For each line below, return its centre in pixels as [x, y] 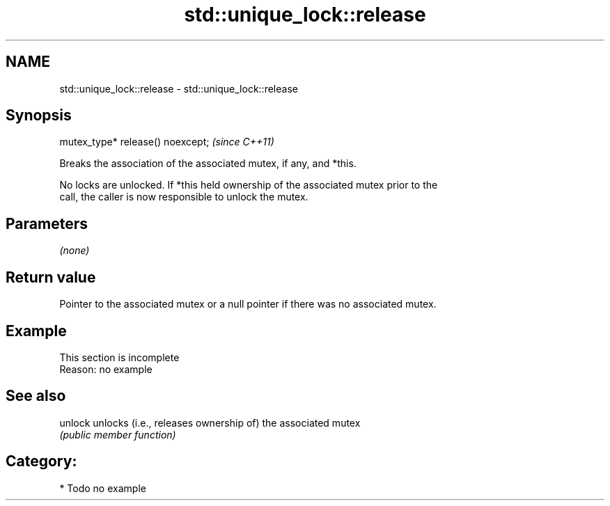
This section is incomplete [119, 357]
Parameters [47, 223]
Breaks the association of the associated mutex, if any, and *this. [208, 164]
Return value [51, 277]
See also [36, 396]
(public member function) [118, 434]
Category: [41, 461]
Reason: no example [106, 369]
